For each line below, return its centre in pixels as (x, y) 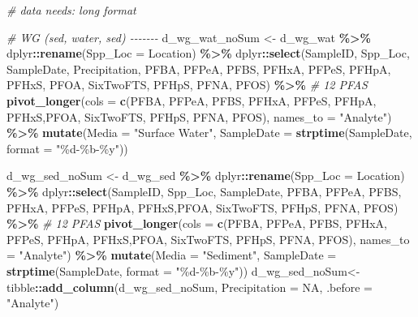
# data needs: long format (71, 10)
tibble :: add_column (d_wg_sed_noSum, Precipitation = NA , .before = (190, 287)
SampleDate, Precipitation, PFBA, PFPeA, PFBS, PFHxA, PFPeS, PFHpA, (199, 69)
